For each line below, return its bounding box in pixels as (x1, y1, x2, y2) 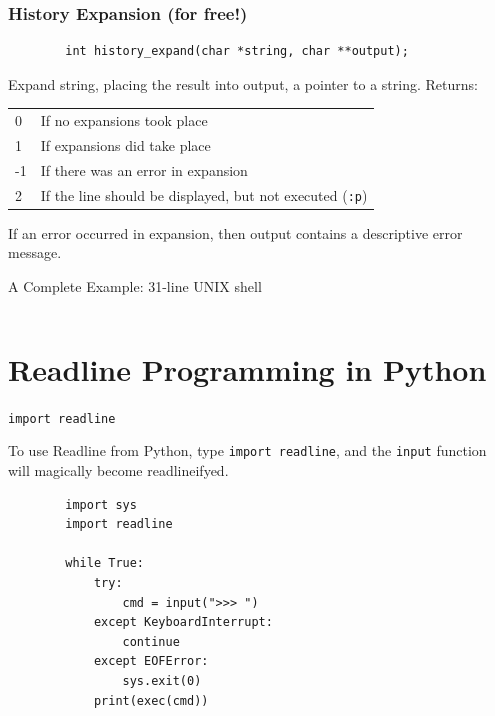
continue (122, 634, 180, 649)
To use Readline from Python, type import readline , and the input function (8, 440, 487, 461)
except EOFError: (93, 654, 209, 669)
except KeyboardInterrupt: (93, 615, 273, 630)
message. (8, 242, 62, 263)
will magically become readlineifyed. (8, 460, 229, 481)
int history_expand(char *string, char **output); (65, 44, 409, 59)
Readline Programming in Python (8, 348, 487, 389)
